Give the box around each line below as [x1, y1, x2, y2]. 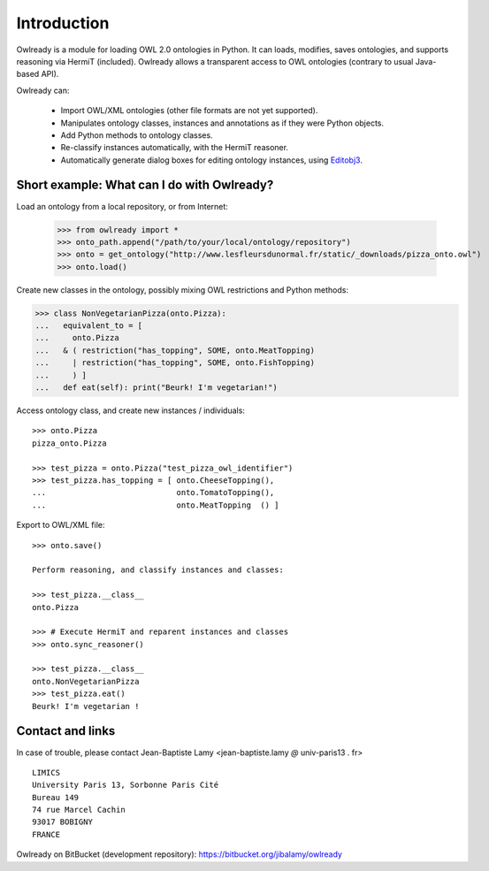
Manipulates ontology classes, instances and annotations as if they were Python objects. [60, 118, 385, 128]
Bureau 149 [32, 792, 80, 802]
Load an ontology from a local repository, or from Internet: [16, 201, 229, 211]
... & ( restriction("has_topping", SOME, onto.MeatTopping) [34, 345, 316, 355]
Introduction [16, 13, 110, 33]
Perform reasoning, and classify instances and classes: [32, 565, 285, 575]
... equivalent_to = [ [34, 321, 143, 331]
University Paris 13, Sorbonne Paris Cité [32, 780, 219, 791]
